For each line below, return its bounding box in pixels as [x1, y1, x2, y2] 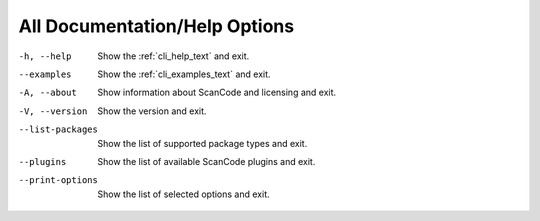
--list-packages [18, 124, 99, 135]
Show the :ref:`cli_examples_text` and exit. [97, 68, 271, 80]
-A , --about [18, 87, 77, 99]
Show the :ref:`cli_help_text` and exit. [97, 50, 250, 62]
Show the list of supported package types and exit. [97, 137, 308, 149]
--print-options [18, 175, 99, 186]
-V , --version [18, 105, 88, 117]
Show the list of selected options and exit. [97, 188, 270, 200]
